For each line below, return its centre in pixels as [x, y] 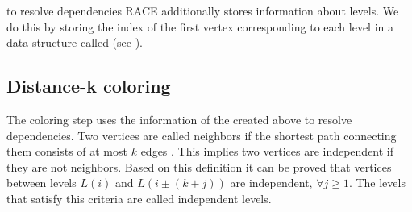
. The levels [377, 183]
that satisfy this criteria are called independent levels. [139, 198]
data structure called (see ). [75, 42]
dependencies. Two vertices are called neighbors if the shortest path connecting [202, 135]
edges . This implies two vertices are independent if [267, 151]
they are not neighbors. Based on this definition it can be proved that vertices [199, 166]
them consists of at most [67, 151]
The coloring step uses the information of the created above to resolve [179, 119]
